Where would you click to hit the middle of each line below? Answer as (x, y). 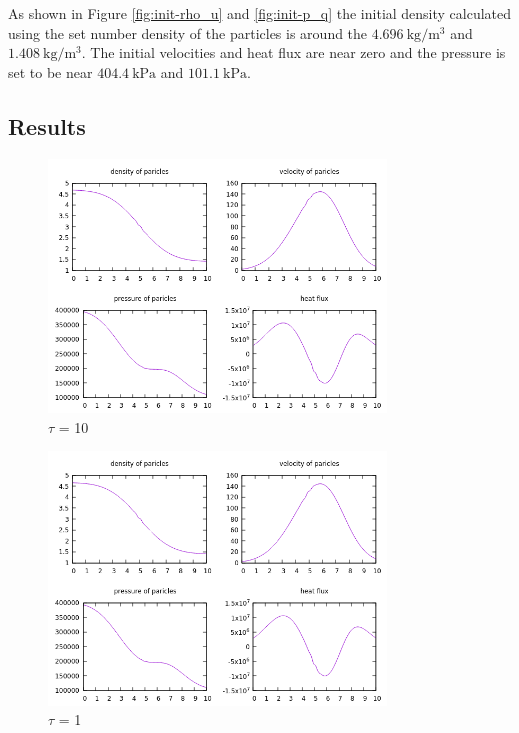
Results (47, 125)
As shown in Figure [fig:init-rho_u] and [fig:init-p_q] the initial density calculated (260, 13)
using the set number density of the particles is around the (188, 32)
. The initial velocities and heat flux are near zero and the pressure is (293, 52)
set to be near (50, 71)
